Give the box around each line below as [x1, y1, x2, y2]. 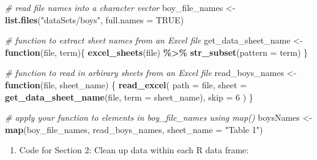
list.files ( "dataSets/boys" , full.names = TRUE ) [5, 13, 184, 26]
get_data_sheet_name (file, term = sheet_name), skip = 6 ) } [5, 90, 253, 103]
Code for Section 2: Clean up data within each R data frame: [19, 143, 249, 156]
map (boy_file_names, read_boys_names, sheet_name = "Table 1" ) [5, 123, 263, 135]
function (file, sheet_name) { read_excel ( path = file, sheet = [5, 78, 247, 91]
